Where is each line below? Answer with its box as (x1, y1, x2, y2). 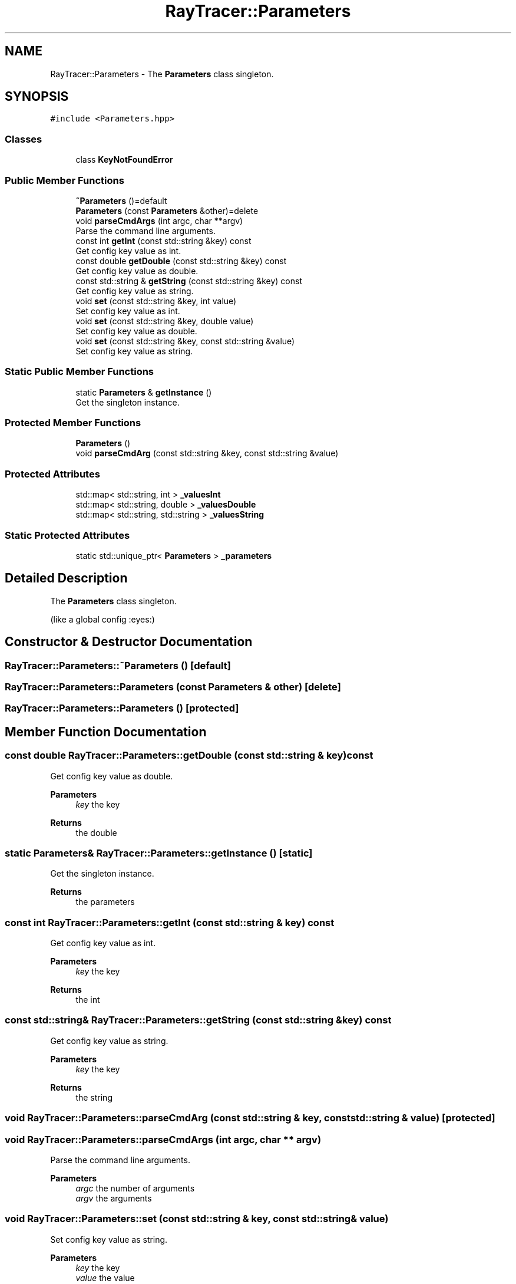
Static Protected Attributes (5, 529, 130, 541)
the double (75, 827, 117, 838)
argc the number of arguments (75, 1183, 195, 1193)
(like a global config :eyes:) (50, 614, 155, 624)
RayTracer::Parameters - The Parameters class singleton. (50, 68, 274, 79)
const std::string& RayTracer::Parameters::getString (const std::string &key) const (5, 1014, 392, 1026)
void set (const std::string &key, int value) (75, 295, 237, 306)
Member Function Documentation (5, 724, 207, 739)
